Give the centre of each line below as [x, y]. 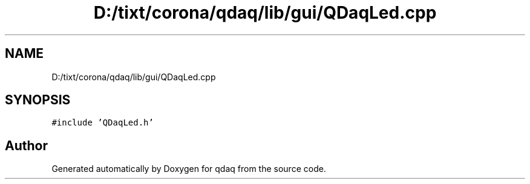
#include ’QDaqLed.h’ [103, 123]
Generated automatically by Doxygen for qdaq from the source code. [189, 169]
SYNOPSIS [38, 100]
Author [26, 145]
